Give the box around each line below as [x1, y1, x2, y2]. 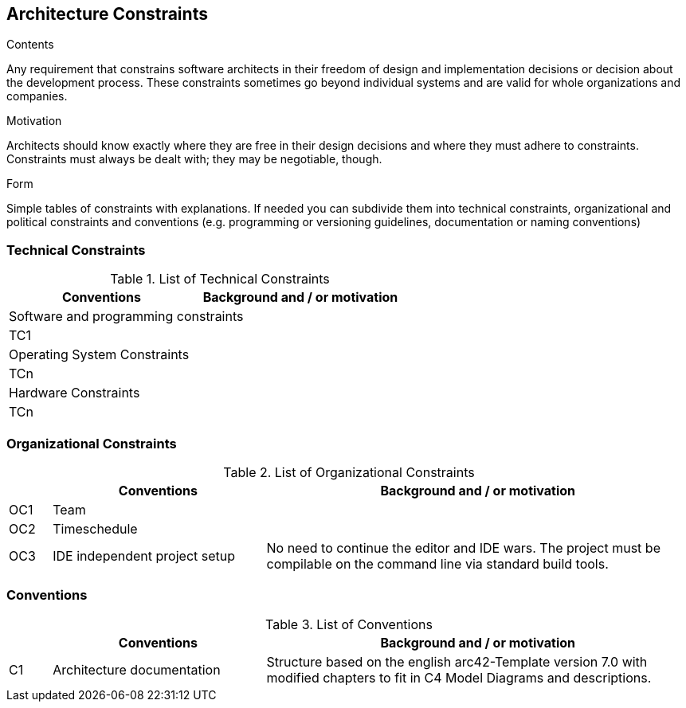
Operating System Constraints [9, 346, 190, 363]
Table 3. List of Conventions [265, 616, 433, 632]
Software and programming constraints [9, 308, 244, 325]
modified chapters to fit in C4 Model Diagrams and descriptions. [266, 669, 652, 686]
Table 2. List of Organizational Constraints [223, 464, 475, 480]
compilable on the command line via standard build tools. [266, 555, 609, 572]
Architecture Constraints [6, 4, 208, 24]
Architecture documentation [53, 661, 221, 678]
